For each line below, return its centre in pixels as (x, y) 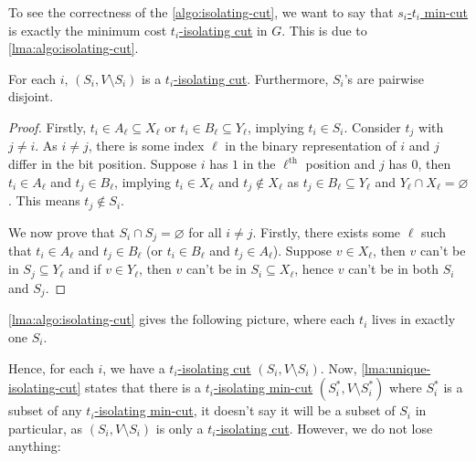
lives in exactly (413, 319)
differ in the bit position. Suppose (102, 164)
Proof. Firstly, (48, 126)
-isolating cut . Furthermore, (251, 78)
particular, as (46, 428)
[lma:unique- (396, 367)
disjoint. (31, 96)
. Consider (372, 126)
